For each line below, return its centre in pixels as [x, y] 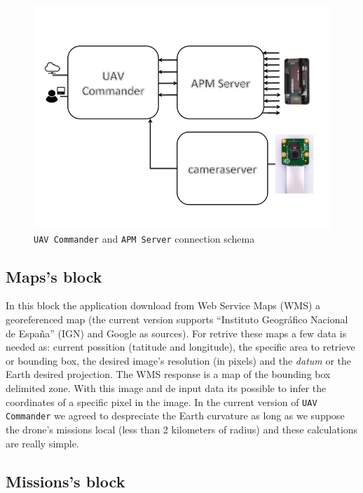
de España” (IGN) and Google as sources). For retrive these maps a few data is [176, 333]
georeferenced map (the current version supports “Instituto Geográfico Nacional [177, 319]
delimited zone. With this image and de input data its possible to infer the [166, 388]
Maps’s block [54, 276]
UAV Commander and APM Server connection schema [144, 238]
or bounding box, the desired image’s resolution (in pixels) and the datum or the [179, 360]
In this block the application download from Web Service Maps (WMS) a [163, 305]
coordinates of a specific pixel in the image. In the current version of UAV [162, 401]
